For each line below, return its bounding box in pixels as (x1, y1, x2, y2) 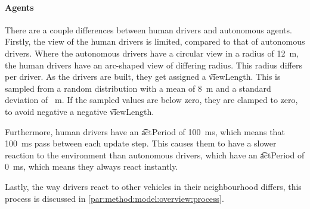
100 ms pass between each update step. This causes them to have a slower (5, 137, 277, 149)
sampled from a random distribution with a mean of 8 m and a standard (5, 82, 271, 94)
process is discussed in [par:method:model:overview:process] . (5, 192, 224, 204)
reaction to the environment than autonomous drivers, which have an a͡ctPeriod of (5, 148, 305, 161)
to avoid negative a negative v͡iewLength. (5, 105, 154, 117)
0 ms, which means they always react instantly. (5, 160, 178, 173)
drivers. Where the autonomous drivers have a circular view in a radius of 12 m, (5, 46, 299, 59)
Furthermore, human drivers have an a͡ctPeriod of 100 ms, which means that (5, 125, 285, 138)
